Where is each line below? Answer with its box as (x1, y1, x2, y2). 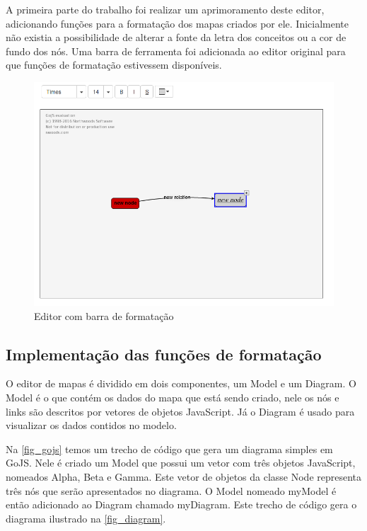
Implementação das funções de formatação (6, 343, 322, 365)
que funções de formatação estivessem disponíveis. (6, 57, 222, 72)
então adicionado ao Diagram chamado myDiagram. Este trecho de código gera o (6, 497, 357, 512)
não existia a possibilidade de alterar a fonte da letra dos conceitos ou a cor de (6, 30, 346, 45)
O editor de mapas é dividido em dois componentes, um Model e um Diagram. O (6, 376, 356, 391)
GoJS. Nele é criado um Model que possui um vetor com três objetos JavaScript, (6, 455, 356, 470)
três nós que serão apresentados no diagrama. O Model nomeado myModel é (6, 483, 337, 498)
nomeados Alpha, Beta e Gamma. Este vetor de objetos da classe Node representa (6, 469, 362, 484)
